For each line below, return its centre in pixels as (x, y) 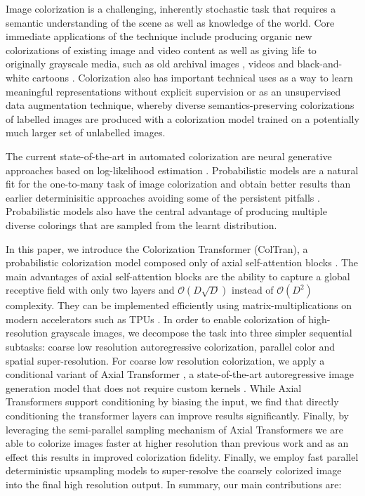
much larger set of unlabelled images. (86, 132)
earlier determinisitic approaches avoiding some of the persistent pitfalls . (163, 197)
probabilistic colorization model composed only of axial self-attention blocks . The (182, 262)
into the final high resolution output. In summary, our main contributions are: (174, 484)
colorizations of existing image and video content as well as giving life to (161, 50)
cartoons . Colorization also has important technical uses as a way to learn (193, 77)
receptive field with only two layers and (90, 290)
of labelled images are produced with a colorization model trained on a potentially (182, 118)
